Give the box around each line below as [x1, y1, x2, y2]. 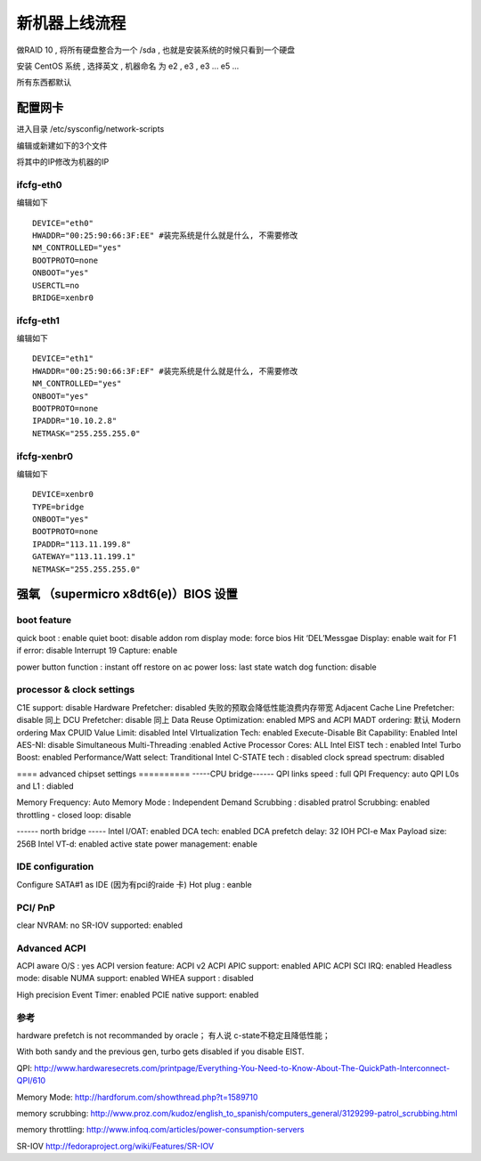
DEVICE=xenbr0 [32, 490, 94, 499]
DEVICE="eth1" [32, 353, 94, 364]
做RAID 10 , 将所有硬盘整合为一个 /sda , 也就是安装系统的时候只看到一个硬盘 [16, 45, 296, 55]
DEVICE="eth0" [32, 218, 94, 228]
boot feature [16, 614, 71, 627]
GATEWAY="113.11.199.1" [32, 552, 136, 562]
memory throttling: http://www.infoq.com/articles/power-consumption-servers [16, 1124, 305, 1135]
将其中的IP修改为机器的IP [16, 157, 110, 167]
